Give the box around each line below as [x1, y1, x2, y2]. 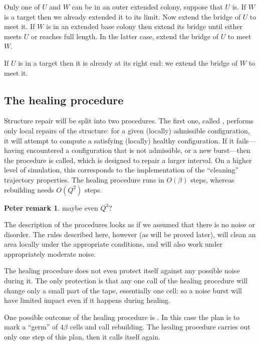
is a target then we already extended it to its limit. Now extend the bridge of [4, 11, 240, 22]
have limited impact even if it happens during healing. [4, 295, 170, 305]
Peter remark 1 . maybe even [4, 202, 98, 213]
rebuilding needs [4, 184, 54, 195]
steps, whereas [190, 174, 234, 185]
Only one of [4, 2, 40, 12]
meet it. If [4, 21, 35, 32]
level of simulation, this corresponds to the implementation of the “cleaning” [4, 164, 239, 175]
